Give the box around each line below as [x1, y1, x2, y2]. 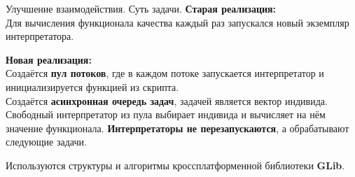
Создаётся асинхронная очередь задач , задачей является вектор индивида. [6, 93, 328, 108]
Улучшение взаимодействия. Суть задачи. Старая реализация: [6, 1, 277, 15]
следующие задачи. [6, 134, 87, 149]
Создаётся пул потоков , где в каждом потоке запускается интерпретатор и [6, 66, 324, 80]
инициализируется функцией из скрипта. [6, 79, 179, 94]
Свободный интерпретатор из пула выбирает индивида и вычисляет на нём [6, 107, 326, 122]
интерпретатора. [6, 29, 74, 43]
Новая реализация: [6, 52, 92, 66]
